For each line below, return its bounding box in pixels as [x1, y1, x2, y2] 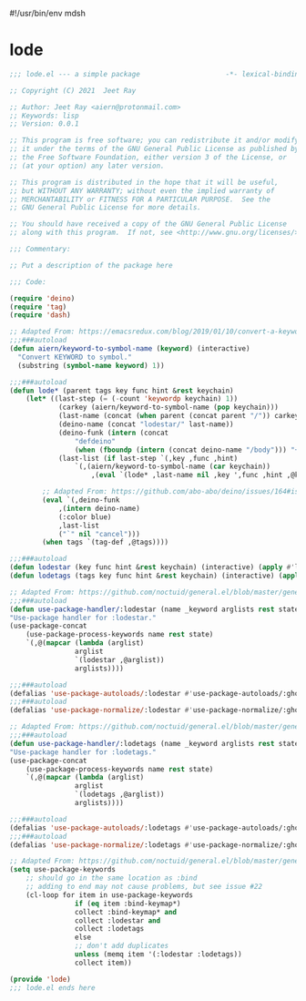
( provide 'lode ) [9, 975, 71, 984]
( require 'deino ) [9, 293, 76, 303]
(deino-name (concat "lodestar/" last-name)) [57, 420, 234, 429]
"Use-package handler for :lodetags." [9, 747, 157, 757]
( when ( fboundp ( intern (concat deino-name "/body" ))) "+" [74, 445, 303, 455]
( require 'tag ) [9, 302, 67, 312]
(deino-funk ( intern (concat [57, 428, 169, 437]
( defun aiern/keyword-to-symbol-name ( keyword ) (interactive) [9, 344, 250, 353]
